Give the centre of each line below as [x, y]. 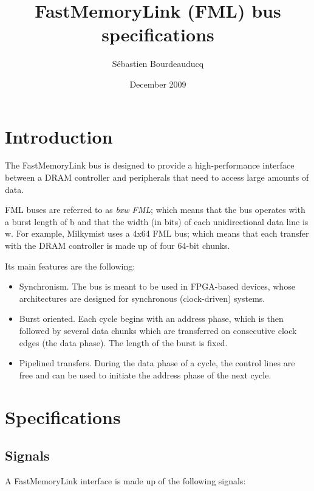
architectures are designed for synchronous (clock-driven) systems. [142, 298]
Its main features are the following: [70, 266]
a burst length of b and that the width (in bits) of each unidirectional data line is [157, 221]
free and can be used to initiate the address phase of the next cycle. [145, 374]
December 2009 [158, 84]
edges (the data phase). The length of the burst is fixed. [123, 342]
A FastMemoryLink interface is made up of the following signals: [125, 480]
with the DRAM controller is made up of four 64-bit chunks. [118, 245]
